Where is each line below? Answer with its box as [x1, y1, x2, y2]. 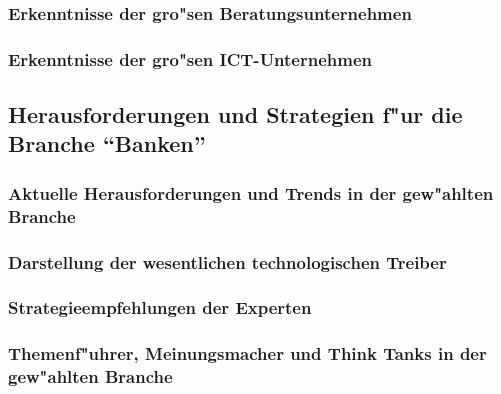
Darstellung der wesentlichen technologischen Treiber [8, 249, 447, 274]
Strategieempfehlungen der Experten [8, 295, 312, 320]
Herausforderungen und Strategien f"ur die [8, 99, 463, 130]
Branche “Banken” [8, 128, 206, 159]
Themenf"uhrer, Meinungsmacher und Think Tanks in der [8, 341, 487, 366]
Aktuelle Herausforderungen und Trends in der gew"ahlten [8, 180, 494, 205]
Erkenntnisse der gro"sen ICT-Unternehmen [8, 46, 373, 71]
